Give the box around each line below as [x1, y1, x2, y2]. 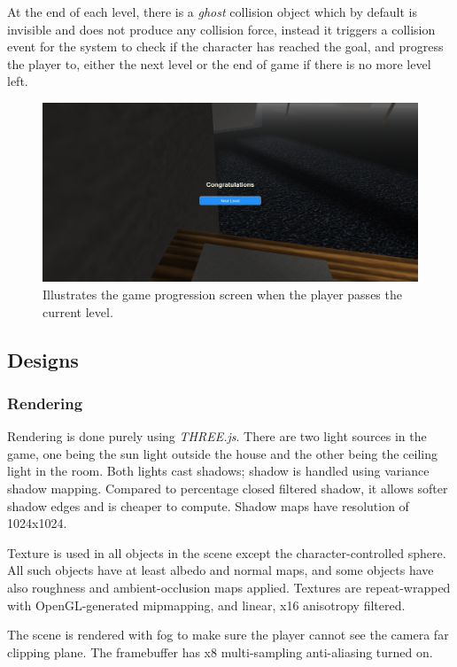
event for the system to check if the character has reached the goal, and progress [7, 37, 444, 56]
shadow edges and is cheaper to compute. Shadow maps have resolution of [7, 496, 409, 515]
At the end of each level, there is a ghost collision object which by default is [7, 3, 418, 20]
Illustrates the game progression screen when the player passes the [43, 285, 402, 304]
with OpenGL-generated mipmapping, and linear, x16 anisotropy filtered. [7, 595, 406, 614]
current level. [43, 302, 113, 321]
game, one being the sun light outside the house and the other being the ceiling [7, 444, 438, 462]
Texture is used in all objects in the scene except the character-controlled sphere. [7, 543, 446, 562]
